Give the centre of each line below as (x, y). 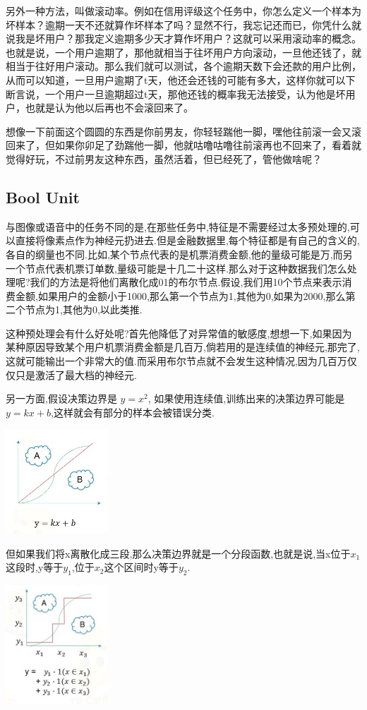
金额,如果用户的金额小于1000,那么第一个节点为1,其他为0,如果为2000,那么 (180, 295)
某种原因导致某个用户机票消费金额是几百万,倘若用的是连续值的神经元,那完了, (183, 347)
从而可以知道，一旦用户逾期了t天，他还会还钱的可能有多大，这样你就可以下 (181, 79)
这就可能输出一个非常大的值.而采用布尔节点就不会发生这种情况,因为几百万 (176, 361)
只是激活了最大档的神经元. (76, 374)
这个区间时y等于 (141, 567)
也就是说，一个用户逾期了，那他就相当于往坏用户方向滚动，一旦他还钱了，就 (183, 52)
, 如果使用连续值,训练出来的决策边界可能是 (246, 398)
